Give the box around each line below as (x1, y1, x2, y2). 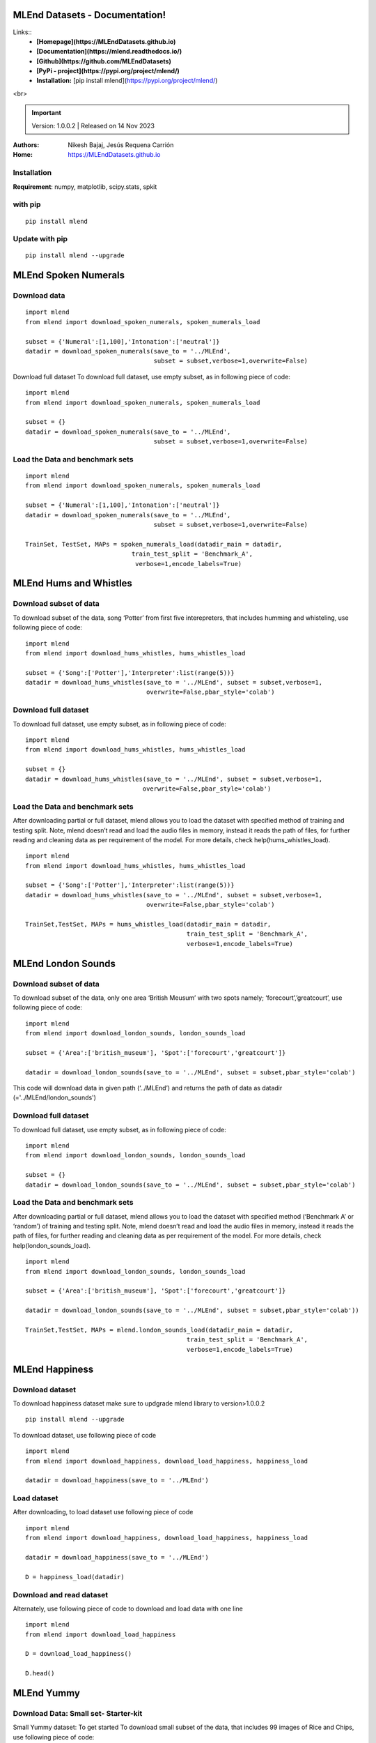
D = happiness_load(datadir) (25, 1573, 125, 1581)
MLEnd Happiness (13, 1363, 94, 1375)
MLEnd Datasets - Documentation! (13, 9, 166, 21)
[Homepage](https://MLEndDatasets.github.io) (36, 37, 176, 45)
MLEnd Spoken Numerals (13, 269, 125, 282)
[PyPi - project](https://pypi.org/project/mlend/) (36, 67, 180, 75)
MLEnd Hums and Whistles (13, 577, 132, 589)
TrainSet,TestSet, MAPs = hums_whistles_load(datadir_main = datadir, (25, 920, 272, 929)
